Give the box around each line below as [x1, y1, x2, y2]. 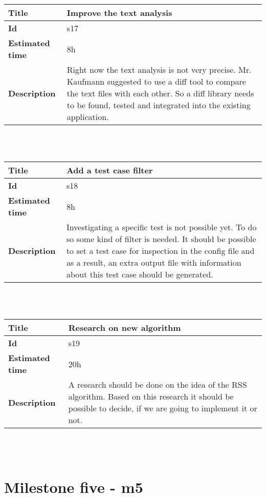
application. [66, 111, 109, 123]
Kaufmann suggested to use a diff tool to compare [66, 75, 246, 87]
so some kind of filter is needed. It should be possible [66, 233, 256, 245]
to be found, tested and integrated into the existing [66, 99, 251, 111]
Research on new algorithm [68, 322, 181, 334]
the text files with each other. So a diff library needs [66, 87, 254, 99]
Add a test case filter [66, 164, 153, 176]
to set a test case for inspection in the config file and [66, 245, 255, 257]
